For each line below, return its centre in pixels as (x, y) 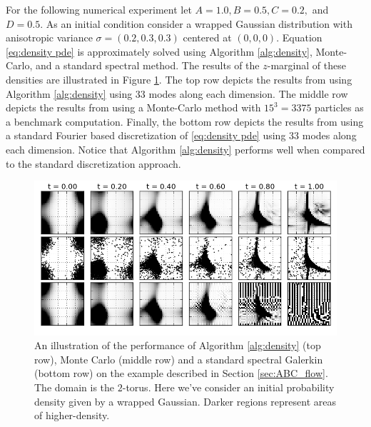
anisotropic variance (49, 37)
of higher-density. (72, 415)
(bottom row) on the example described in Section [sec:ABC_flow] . (181, 373)
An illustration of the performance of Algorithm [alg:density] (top (178, 345)
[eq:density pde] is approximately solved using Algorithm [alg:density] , (159, 51)
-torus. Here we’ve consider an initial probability (228, 387)
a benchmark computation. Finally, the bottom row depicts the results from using (185, 121)
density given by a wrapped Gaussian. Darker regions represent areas (185, 401)
